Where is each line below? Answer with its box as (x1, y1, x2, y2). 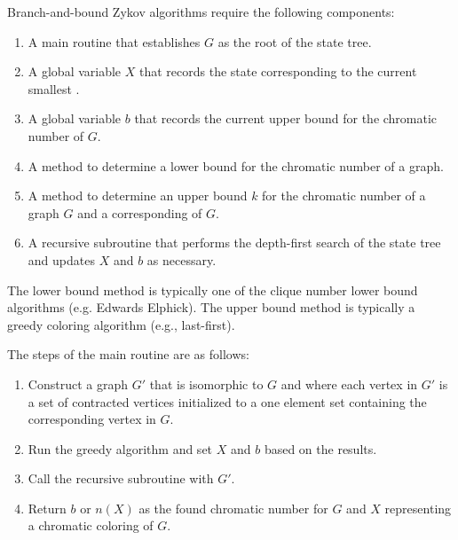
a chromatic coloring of (28, 516, 154, 535)
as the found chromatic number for (138, 498, 328, 517)
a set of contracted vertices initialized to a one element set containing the (28, 392, 427, 411)
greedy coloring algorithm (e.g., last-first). (7, 315, 235, 333)
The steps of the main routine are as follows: (7, 345, 249, 364)
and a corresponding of (77, 203, 202, 222)
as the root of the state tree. (217, 32, 372, 51)
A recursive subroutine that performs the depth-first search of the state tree (28, 233, 441, 252)
